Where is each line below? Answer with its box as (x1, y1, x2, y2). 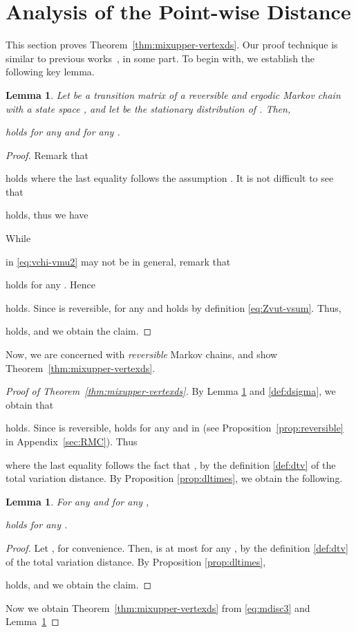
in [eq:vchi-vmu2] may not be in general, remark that (6, 254, 231, 268)
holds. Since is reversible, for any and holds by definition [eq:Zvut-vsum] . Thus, (6, 300, 341, 315)
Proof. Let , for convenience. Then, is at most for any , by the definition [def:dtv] (6, 540, 348, 555)
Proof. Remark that (6, 147, 88, 162)
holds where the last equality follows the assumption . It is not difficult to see (6, 171, 334, 185)
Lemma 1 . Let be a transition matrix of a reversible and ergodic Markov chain (6, 87, 341, 102)
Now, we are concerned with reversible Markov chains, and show (6, 347, 278, 362)
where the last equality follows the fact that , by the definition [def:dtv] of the (6, 457, 336, 472)
